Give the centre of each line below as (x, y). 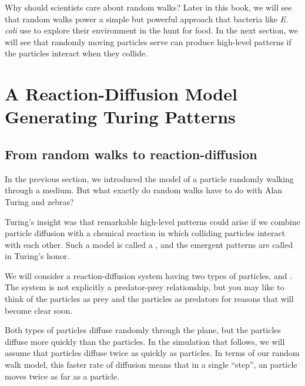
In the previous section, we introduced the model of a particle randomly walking (149, 178)
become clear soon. (39, 310)
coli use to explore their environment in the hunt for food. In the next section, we (152, 30)
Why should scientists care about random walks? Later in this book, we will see (148, 7)
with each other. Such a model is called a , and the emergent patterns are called (149, 244)
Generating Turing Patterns (120, 117)
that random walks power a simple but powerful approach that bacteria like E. (147, 19)
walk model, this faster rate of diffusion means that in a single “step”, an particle (151, 365)
